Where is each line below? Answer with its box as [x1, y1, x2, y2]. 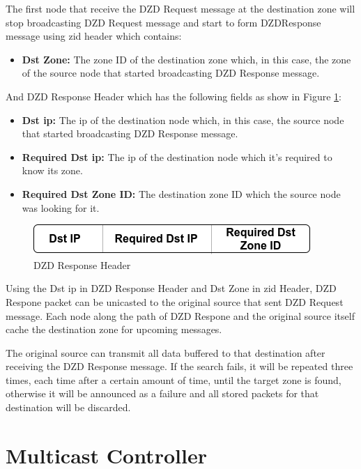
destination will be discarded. [6, 400, 131, 415]
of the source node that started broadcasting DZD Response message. [22, 66, 320, 80]
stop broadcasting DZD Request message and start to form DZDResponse [6, 15, 321, 29]
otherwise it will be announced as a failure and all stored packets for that [6, 386, 319, 401]
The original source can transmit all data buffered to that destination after [6, 345, 325, 360]
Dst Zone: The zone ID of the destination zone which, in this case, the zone [22, 52, 351, 66]
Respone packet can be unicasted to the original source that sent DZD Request [6, 294, 344, 309]
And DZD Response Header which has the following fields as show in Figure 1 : [6, 89, 341, 103]
